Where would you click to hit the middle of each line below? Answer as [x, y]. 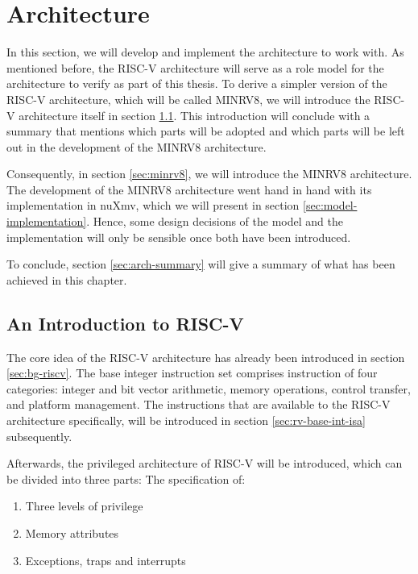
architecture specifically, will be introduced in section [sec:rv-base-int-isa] [186, 420]
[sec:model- [330, 205]
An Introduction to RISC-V [125, 323]
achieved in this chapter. [67, 279]
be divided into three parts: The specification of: [126, 478]
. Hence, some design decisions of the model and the [215, 221]
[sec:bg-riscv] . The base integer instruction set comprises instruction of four [192, 373]
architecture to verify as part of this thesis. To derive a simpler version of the [197, 83]
